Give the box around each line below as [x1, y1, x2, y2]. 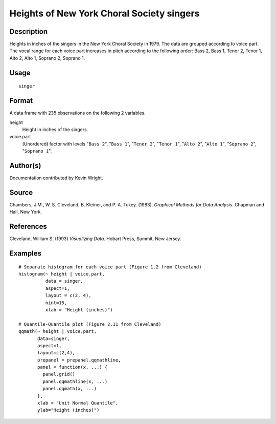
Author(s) [9, 161, 41, 170]
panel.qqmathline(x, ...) [42, 378, 108, 384]
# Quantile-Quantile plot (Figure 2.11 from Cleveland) [18, 321, 162, 327]
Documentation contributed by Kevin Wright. [9, 175, 103, 181]
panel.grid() [42, 371, 76, 377]
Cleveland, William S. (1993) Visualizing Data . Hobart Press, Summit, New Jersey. [9, 236, 181, 242]
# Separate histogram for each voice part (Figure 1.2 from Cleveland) [18, 264, 202, 270]
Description [9, 27, 48, 36]
